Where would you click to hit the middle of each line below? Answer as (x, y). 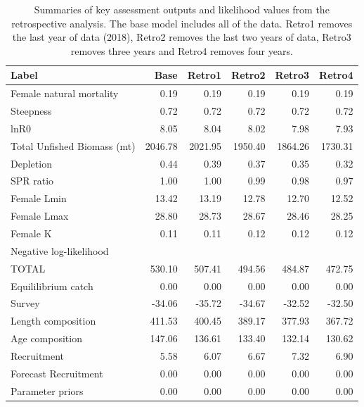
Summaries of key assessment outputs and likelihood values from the (182, 9)
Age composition (46, 338)
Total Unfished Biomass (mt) (73, 145)
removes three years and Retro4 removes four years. (182, 50)
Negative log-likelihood (60, 250)
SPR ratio (32, 181)
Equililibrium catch (52, 286)
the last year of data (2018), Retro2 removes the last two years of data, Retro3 (182, 37)
